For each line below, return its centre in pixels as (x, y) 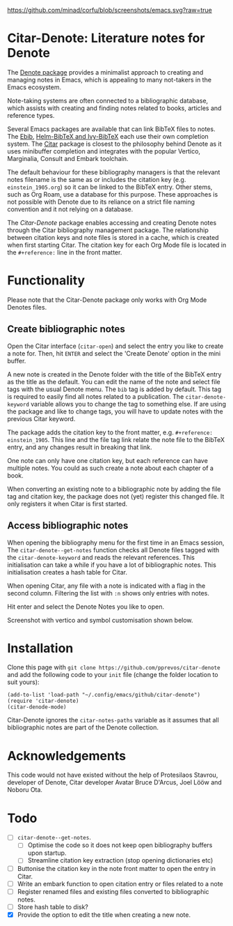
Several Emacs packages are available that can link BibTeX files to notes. (111, 129)
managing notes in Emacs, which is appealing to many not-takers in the (110, 79)
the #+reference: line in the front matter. (65, 252)
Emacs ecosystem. (34, 87)
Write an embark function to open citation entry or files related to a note (120, 883)
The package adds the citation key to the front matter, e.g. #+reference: (110, 432)
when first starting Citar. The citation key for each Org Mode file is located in (117, 245)
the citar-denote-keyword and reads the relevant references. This (101, 557)
